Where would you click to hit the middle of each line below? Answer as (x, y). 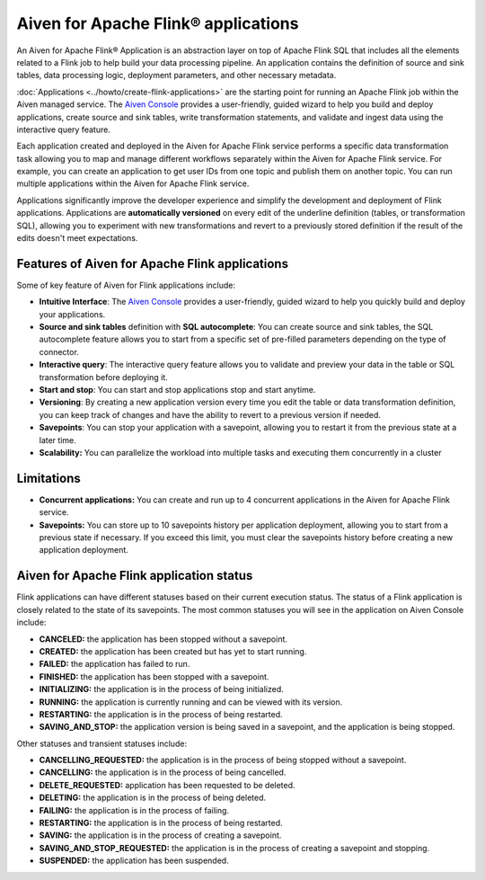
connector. (59, 351)
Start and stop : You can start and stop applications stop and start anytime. (177, 390)
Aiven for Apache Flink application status (135, 576)
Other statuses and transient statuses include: (102, 743)
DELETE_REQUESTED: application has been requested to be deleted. (167, 785)
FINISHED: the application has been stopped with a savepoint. (154, 676)
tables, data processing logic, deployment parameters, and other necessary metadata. (176, 76)
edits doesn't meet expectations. (77, 238)
